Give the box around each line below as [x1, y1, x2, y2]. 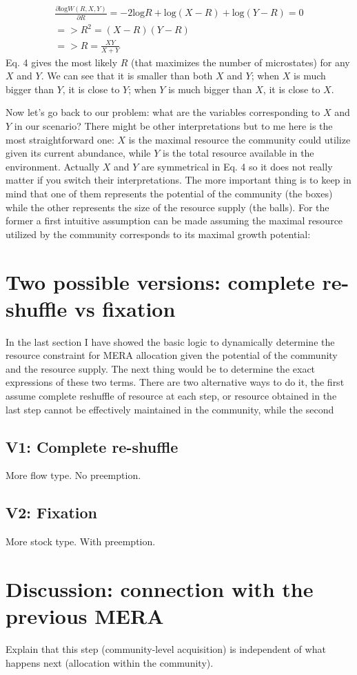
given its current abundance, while [6, 146, 151, 160]
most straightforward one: [6, 132, 114, 146]
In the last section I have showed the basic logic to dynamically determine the [6, 334, 335, 349]
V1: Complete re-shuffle [6, 436, 178, 457]
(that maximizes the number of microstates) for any [131, 55, 350, 69]
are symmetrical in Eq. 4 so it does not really [141, 159, 333, 173]
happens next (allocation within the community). [6, 655, 214, 669]
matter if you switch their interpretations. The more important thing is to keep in [6, 173, 351, 187]
